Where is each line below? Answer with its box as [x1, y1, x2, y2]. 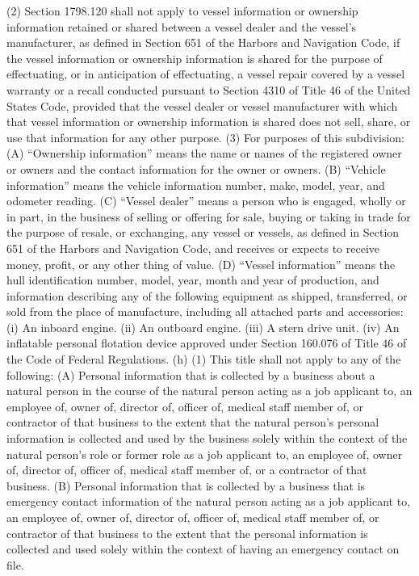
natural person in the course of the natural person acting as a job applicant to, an [6, 382, 413, 399]
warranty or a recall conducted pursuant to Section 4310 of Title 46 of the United [6, 81, 411, 98]
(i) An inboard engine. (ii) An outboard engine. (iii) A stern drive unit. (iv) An [6, 318, 400, 335]
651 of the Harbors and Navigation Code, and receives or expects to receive [6, 239, 379, 256]
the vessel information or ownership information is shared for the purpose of [6, 49, 383, 66]
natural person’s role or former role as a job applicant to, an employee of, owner [6, 445, 403, 462]
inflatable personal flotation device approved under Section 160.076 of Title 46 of [6, 334, 407, 351]
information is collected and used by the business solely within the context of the [6, 430, 408, 447]
